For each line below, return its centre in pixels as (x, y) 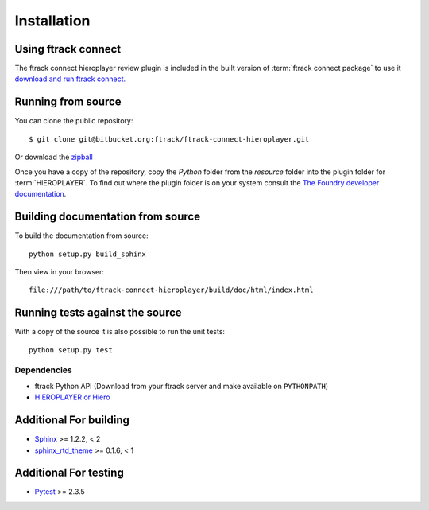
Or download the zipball (54, 157)
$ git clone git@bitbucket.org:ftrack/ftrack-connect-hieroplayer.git (169, 139)
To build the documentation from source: (81, 236)
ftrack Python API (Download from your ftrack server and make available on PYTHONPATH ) (182, 386)
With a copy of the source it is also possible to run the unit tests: (120, 332)
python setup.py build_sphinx (88, 254)
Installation (52, 21)
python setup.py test (71, 350)
